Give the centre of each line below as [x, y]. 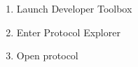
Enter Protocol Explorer [68, 32]
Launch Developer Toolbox [74, 8]
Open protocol [47, 55]
